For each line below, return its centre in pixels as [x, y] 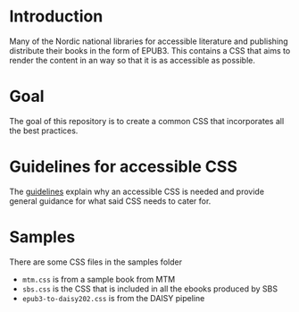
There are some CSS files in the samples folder [96, 262]
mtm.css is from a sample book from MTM [99, 279]
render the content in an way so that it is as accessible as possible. [133, 60]
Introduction [56, 17]
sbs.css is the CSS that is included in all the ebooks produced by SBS [150, 289]
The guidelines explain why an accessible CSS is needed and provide [137, 191]
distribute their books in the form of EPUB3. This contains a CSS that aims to [150, 50]
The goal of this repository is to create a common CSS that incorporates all [147, 121]
